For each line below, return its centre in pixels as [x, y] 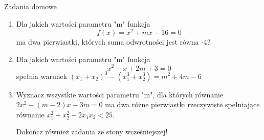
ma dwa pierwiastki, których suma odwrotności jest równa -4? [113, 42]
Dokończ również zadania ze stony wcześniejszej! [92, 132]
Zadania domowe [30, 6]
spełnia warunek [42, 76]
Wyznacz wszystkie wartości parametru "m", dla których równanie [120, 94]
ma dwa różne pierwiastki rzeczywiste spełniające [182, 104]
